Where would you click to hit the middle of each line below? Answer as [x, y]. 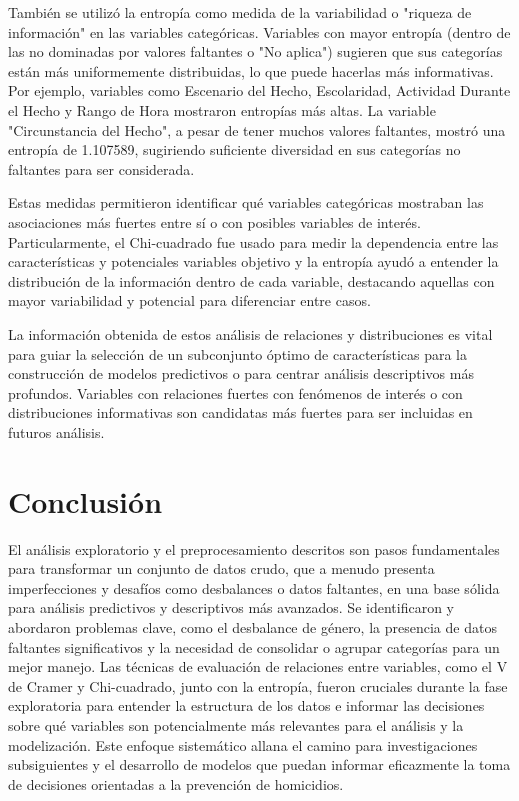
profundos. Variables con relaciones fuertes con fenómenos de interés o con [235, 392]
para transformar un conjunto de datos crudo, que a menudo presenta [221, 568]
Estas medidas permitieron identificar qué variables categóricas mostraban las [246, 202]
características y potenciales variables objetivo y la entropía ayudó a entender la [253, 261]
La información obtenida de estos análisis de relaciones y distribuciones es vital [250, 333]
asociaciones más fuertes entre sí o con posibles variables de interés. [214, 221]
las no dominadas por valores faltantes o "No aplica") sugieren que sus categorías [255, 51]
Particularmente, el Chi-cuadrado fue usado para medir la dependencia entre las [253, 241]
